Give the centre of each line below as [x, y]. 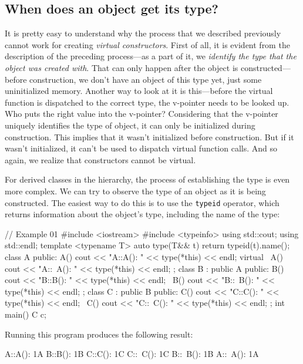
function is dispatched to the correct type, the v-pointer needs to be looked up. [147, 102]
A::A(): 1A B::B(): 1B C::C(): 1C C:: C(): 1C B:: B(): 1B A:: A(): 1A [132, 354]
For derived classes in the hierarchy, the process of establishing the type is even [147, 179]
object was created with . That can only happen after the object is [122, 67]
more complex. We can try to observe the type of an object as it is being [135, 191]
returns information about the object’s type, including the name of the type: [142, 214]
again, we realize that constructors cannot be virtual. [100, 159]
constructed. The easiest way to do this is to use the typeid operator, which [142, 202]
